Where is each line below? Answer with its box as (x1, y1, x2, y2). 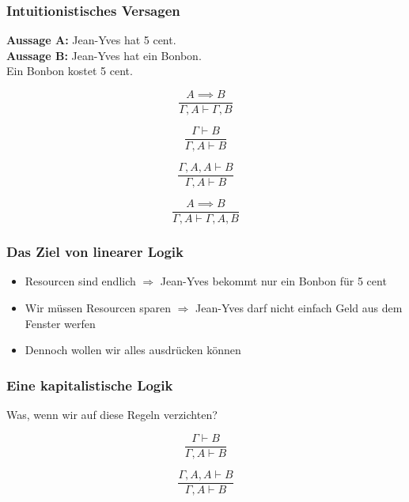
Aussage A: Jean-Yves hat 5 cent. (6, 32, 176, 48)
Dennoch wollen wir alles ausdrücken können (25, 342, 241, 358)
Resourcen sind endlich (25, 273, 136, 289)
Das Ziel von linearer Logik (6, 242, 184, 262)
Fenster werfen (25, 315, 96, 331)
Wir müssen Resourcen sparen (25, 300, 171, 316)
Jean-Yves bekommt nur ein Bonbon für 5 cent (160, 273, 387, 289)
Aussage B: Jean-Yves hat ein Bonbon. (6, 47, 202, 63)
